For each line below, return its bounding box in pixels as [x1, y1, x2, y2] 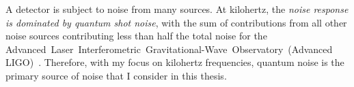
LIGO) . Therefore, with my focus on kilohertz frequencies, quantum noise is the [5, 55, 344, 69]
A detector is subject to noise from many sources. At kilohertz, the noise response [5, 2, 349, 16]
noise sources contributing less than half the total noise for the [5, 29, 267, 43]
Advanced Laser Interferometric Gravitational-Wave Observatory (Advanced [5, 41, 333, 56]
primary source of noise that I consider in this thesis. [5, 68, 227, 82]
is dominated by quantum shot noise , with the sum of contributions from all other [5, 15, 347, 29]
